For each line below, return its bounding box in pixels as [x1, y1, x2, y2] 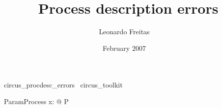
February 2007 [103, 43, 146, 53]
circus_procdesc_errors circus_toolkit [3, 80, 123, 90]
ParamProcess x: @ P [3, 96, 69, 106]
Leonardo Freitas [99, 26, 150, 37]
